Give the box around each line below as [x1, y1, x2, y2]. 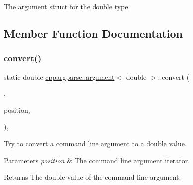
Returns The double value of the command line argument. [4, 172, 181, 182]
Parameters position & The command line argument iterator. [4, 155, 190, 165]
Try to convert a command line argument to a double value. [4, 138, 187, 148]
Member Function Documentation [4, 25, 183, 41]
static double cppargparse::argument [4, 71, 115, 82]
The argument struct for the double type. [4, 1, 130, 11]
